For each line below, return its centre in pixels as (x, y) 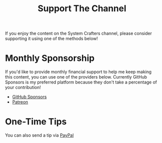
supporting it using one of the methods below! (51, 39)
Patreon (20, 102)
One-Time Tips (36, 122)
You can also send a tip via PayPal (40, 135)
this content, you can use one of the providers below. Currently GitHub (76, 77)
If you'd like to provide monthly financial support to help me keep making (78, 72)
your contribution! (23, 87)
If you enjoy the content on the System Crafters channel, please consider (79, 33)
